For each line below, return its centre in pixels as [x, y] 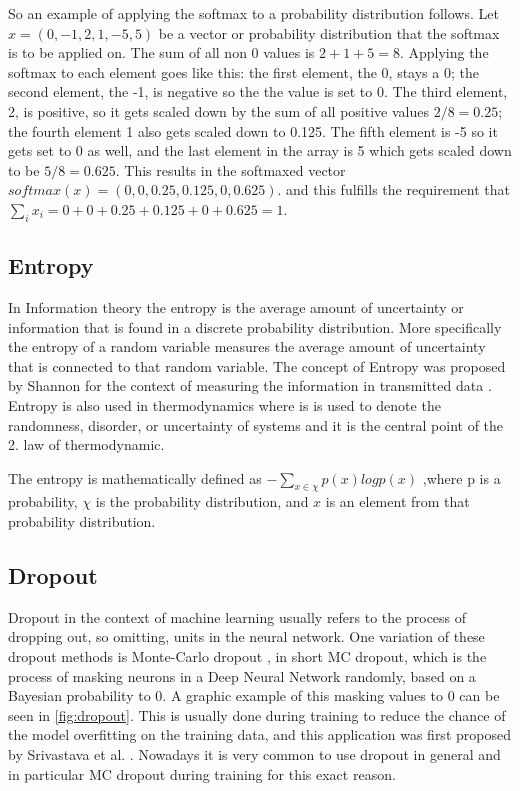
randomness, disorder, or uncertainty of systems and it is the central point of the [256, 424]
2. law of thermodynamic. [86, 444]
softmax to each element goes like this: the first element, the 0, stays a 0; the [243, 71]
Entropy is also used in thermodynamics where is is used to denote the [224, 404]
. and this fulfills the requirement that [393, 189]
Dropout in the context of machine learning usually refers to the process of [237, 616]
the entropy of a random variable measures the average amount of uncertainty [247, 346]
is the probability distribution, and [202, 501]
